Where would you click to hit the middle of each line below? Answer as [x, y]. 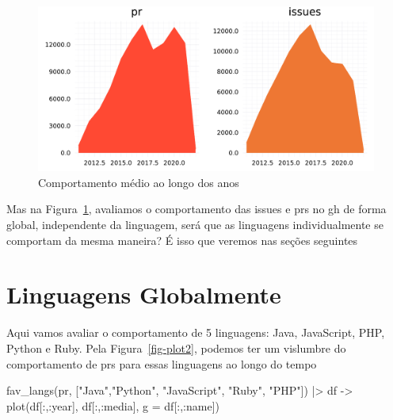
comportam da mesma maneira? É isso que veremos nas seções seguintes [182, 240]
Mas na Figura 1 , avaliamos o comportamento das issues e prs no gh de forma [196, 209]
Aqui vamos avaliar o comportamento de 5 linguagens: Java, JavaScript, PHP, [196, 332]
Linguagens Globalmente [144, 294]
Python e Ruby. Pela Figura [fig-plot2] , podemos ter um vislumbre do [176, 347]
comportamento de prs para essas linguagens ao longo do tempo [162, 363]
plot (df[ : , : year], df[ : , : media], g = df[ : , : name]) [113, 405]
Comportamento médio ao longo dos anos [139, 182]
